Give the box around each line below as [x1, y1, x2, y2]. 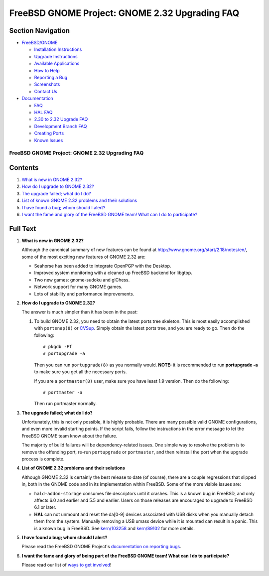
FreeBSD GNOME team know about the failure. [21, 432, 118, 438]
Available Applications [34, 60, 80, 67]
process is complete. [21, 456, 65, 462]
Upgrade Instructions [34, 53, 78, 59]
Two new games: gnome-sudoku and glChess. [34, 277, 130, 283]
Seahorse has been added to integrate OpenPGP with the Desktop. [34, 263, 171, 269]
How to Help [34, 67, 60, 73]
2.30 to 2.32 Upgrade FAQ [34, 116, 88, 122]
